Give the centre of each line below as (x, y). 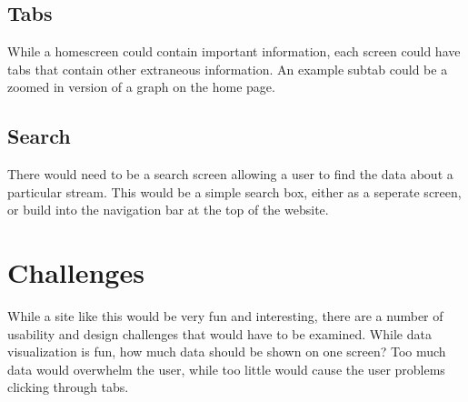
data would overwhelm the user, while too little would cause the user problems (226, 369)
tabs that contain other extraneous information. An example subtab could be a (228, 69)
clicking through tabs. (68, 387)
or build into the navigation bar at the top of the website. (168, 210)
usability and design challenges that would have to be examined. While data (219, 333)
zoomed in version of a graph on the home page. (141, 87)
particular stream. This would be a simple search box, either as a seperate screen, (234, 191)
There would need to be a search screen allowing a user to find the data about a (230, 174)
